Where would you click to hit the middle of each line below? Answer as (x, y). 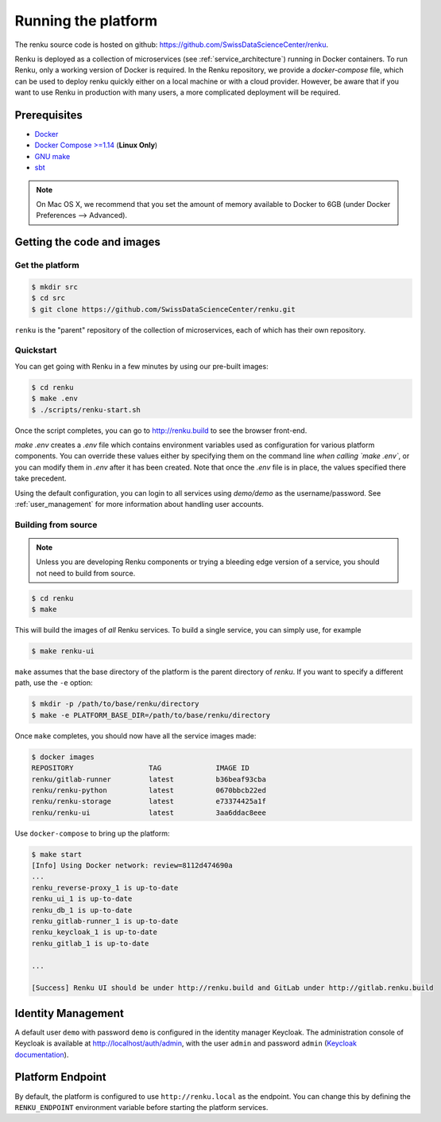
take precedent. (41, 478)
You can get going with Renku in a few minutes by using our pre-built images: (142, 366)
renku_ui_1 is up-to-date (82, 899)
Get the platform (47, 265)
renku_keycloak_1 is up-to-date (95, 932)
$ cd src (48, 298)
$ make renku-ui (63, 651)
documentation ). (42, 1054)
